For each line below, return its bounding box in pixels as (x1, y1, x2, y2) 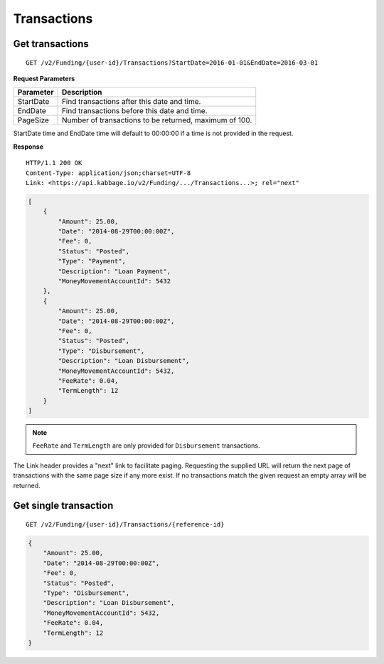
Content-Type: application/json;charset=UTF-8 (26, 169, 191, 177)
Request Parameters (13, 74, 75, 83)
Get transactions (13, 38, 89, 50)
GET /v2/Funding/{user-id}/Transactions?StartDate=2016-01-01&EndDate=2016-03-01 (26, 58, 319, 67)
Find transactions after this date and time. (61, 97, 201, 107)
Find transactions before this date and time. (61, 106, 208, 116)
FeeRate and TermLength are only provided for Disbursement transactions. (32, 441, 260, 450)
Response (13, 142, 44, 151)
